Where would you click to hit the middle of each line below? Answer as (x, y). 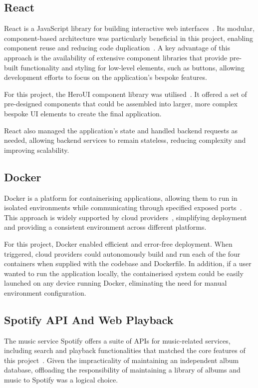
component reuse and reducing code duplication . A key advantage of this (117, 48)
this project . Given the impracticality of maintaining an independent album (122, 360)
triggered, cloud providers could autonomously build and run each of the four (122, 253)
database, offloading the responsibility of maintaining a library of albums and (122, 370)
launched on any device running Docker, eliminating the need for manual (116, 283)
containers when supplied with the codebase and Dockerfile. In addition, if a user (128, 263)
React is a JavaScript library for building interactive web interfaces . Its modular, (129, 28)
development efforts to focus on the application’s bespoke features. (106, 77)
